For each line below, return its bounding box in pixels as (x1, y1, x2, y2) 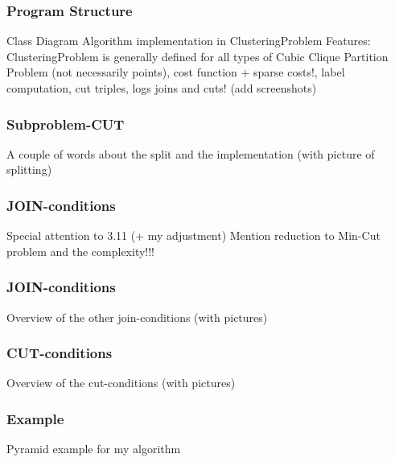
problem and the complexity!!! (6, 242, 155, 259)
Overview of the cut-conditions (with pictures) (6, 374, 236, 391)
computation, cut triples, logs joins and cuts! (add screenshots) (6, 80, 317, 96)
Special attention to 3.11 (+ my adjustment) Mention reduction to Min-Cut (6, 227, 381, 244)
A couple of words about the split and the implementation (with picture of (6, 145, 375, 162)
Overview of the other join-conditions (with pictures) (6, 308, 268, 325)
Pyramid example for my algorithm (6, 440, 181, 457)
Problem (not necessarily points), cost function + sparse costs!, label (6, 64, 345, 80)
